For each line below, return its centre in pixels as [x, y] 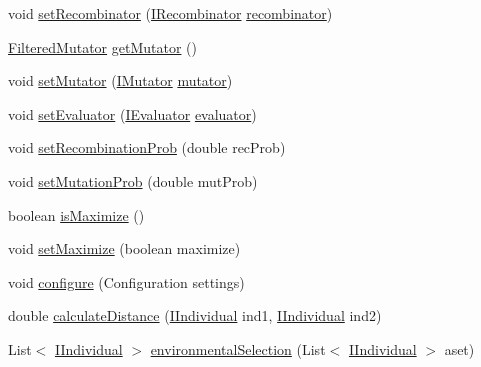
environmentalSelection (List [238, 348]
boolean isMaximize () [76, 214]
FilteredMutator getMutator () [102, 46]
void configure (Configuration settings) [126, 281]
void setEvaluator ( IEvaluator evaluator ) [132, 113]
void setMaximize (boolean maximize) [124, 248]
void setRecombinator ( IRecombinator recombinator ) [170, 13]
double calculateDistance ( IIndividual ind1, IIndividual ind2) [195, 315]
